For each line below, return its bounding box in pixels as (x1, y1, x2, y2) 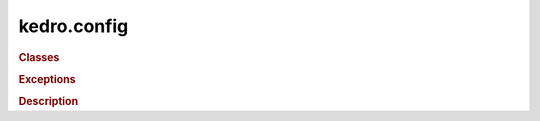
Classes (18, 50, 60, 64)
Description (18, 95, 79, 109)
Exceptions (18, 72, 76, 86)
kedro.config (18, 15, 129, 37)
